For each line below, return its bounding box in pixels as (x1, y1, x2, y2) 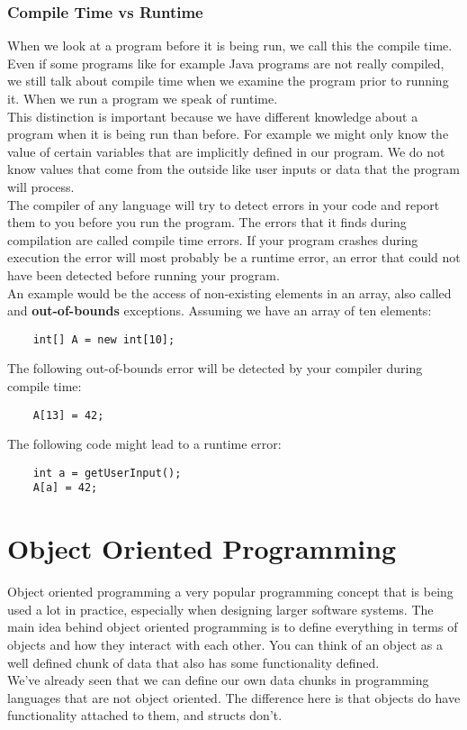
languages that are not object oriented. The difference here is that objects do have (7, 688, 461, 707)
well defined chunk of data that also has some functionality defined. (7, 652, 380, 671)
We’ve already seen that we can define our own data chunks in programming (7, 671, 429, 689)
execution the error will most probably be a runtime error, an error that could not (7, 248, 461, 267)
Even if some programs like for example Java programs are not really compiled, (7, 53, 445, 72)
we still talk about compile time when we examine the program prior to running (7, 71, 449, 90)
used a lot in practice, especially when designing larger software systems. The (7, 599, 434, 618)
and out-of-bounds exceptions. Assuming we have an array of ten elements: (7, 301, 432, 320)
